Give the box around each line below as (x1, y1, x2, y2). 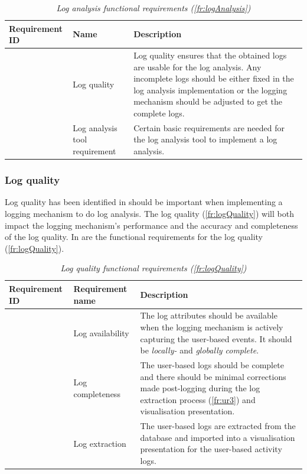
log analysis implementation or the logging (133, 83, 288, 96)
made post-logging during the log (140, 382, 260, 394)
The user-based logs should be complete (140, 358, 284, 371)
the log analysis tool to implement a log (133, 133, 277, 145)
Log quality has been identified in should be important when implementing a (5, 196, 283, 208)
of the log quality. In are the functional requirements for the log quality (5, 230, 263, 243)
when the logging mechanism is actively (140, 320, 283, 333)
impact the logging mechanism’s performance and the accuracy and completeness (5, 219, 298, 231)
